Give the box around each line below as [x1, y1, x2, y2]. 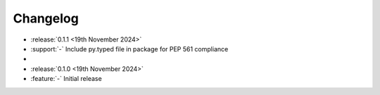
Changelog [13, 11, 79, 26]
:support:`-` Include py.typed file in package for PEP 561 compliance [30, 44, 229, 53]
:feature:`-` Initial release [30, 75, 102, 83]
